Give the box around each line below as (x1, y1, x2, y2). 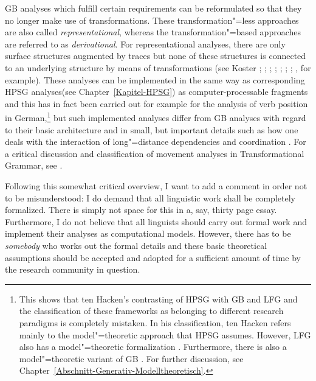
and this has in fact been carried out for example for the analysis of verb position (5, 97, 308, 110)
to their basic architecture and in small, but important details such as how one (5, 123, 298, 136)
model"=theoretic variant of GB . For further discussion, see (19, 352, 244, 365)
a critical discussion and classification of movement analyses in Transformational (5, 147, 304, 159)
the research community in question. (5, 263, 140, 276)
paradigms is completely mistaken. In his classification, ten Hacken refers (19, 316, 291, 329)
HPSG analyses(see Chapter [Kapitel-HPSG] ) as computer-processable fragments (5, 85, 308, 98)
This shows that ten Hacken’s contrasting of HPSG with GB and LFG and (19, 292, 298, 305)
